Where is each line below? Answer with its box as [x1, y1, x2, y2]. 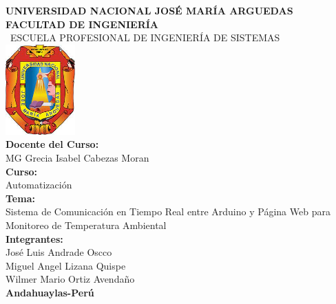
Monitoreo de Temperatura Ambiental [6, 217, 167, 232]
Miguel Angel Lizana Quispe [6, 258, 126, 272]
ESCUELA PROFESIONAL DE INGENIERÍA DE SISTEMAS [10, 30, 280, 45]
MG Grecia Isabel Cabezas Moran [6, 150, 149, 164]
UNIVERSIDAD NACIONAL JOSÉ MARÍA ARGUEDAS [6, 3, 293, 17]
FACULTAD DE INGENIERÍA [6, 17, 159, 31]
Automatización [6, 177, 72, 192]
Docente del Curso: [6, 137, 99, 151]
